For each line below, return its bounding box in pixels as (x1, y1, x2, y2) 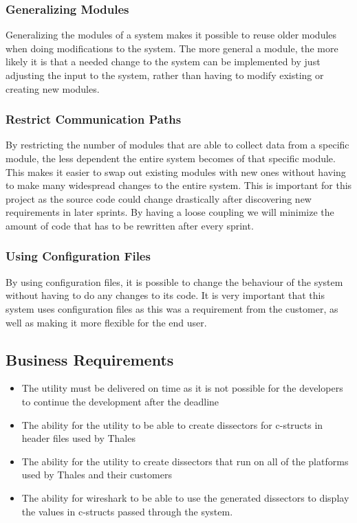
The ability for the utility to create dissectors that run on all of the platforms (21, 454, 349, 468)
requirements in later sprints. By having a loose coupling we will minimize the (6, 205, 334, 219)
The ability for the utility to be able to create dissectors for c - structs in (21, 417, 323, 432)
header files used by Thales (21, 431, 136, 445)
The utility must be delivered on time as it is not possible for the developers (21, 381, 343, 395)
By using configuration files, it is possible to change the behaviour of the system (6, 274, 343, 289)
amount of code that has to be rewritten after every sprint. (6, 218, 254, 232)
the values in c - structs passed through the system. (21, 504, 233, 518)
